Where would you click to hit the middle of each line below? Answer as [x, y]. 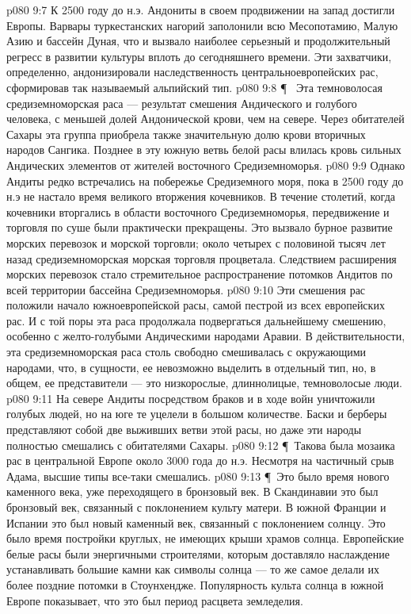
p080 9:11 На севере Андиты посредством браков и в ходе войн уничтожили [191, 398]
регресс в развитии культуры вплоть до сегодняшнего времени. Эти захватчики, [199, 56]
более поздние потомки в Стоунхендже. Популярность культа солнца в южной [195, 584]
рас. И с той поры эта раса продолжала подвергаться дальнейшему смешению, [196, 320]
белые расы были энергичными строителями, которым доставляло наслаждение [198, 553]
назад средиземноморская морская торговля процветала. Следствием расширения [202, 258]
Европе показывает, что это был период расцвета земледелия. [155, 600]
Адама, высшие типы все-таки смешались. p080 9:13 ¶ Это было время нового [198, 476]
